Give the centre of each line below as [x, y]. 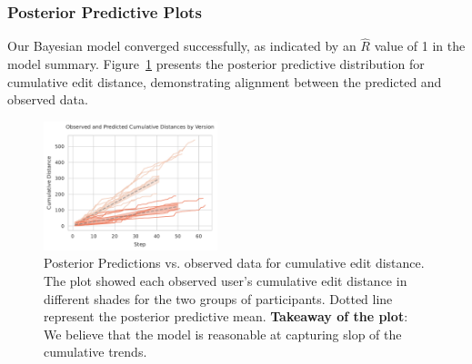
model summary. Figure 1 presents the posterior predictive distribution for [216, 64]
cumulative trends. [95, 352]
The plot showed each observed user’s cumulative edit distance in [226, 280]
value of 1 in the [420, 46]
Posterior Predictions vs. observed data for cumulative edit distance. [234, 263]
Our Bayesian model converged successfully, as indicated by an [182, 46]
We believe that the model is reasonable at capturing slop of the [223, 334]
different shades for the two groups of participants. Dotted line [218, 298]
